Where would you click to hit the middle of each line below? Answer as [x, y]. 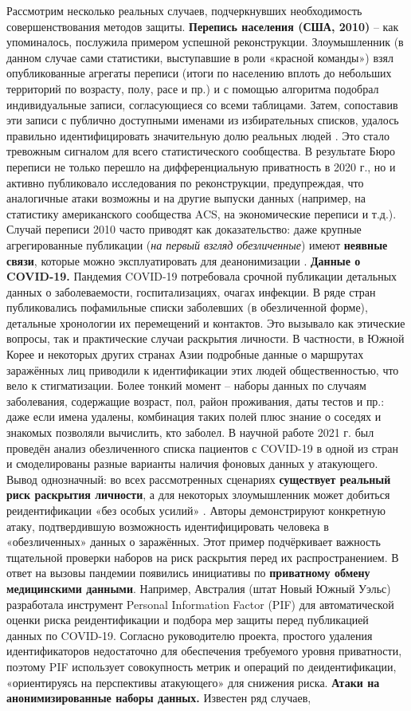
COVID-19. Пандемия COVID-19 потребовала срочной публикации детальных [202, 276]
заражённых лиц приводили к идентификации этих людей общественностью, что [203, 369]
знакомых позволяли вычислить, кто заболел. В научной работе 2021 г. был [190, 432]
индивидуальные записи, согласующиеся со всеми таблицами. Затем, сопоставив [202, 104]
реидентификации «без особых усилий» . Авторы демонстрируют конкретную [196, 510]
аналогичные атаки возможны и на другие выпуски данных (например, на [186, 198]
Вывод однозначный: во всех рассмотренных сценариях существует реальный [199, 479]
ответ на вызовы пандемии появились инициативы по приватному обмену [188, 573]
